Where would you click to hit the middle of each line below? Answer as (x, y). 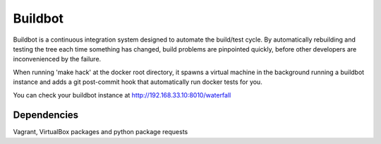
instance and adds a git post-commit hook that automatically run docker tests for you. (138, 82)
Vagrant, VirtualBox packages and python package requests (101, 132)
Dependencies (46, 115)
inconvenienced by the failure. (57, 59)
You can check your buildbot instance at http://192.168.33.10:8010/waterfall (122, 95)
